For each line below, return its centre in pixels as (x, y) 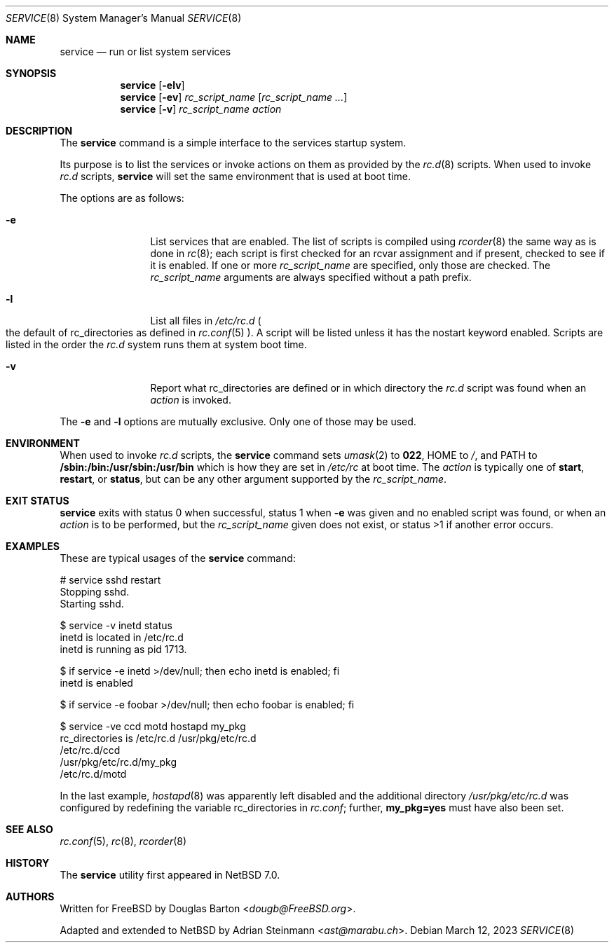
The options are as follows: (122, 198)
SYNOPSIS (31, 73)
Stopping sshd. (95, 592)
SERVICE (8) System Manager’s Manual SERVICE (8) (124, 18)
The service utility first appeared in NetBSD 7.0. (170, 875)
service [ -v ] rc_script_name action (201, 109)
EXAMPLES (33, 546)
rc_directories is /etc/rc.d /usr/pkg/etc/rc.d (158, 738)
